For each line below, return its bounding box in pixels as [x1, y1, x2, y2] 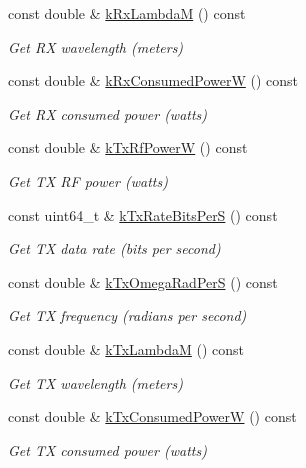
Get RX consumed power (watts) [8, 103, 208, 124]
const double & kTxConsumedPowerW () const [8, 406, 297, 427]
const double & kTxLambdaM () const [8, 338, 245, 359]
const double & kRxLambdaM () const [8, 3, 246, 23]
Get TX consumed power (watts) [8, 439, 207, 460]
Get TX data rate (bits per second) [8, 238, 221, 259]
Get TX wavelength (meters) [8, 372, 183, 393]
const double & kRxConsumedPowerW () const [8, 70, 299, 91]
